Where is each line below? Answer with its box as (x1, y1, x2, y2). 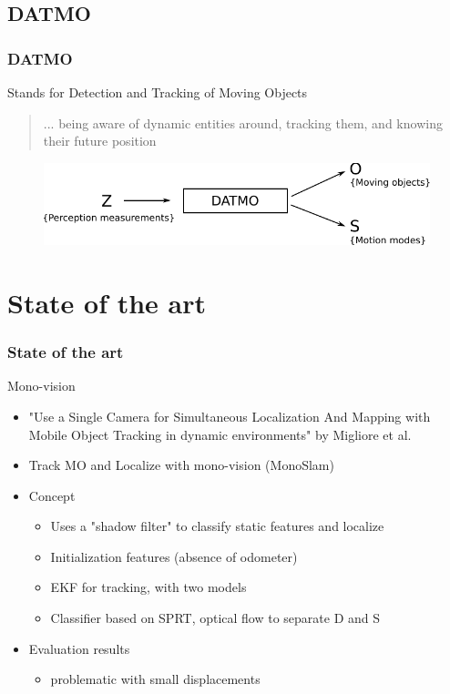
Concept (28, 485, 76, 505)
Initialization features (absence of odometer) (50, 546, 298, 566)
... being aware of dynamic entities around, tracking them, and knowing (43, 113, 443, 132)
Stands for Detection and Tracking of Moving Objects (7, 83, 308, 101)
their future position (43, 131, 157, 150)
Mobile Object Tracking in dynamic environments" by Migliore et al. (28, 424, 412, 444)
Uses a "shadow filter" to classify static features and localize (50, 516, 384, 536)
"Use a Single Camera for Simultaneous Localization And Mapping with (28, 406, 431, 425)
